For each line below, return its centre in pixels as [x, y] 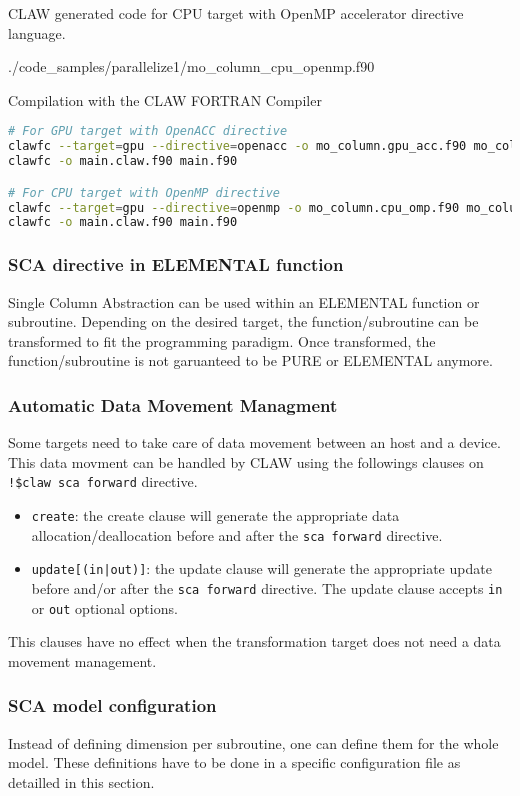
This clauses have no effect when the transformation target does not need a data [254, 641]
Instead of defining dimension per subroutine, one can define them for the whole [253, 742]
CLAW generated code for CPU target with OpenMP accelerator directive [236, 13]
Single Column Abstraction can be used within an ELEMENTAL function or [244, 301]
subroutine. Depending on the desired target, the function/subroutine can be [243, 321]
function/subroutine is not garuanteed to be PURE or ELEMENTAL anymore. [250, 360]
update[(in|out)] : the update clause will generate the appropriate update [261, 568]
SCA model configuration [112, 705]
